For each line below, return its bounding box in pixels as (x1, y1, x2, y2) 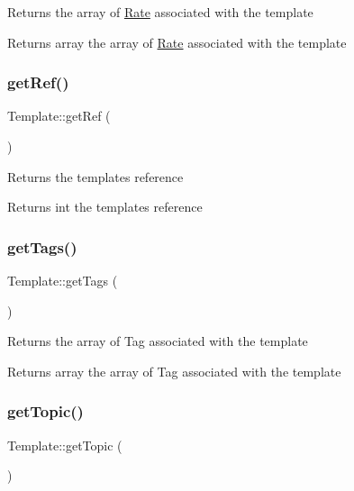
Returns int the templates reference (7, 197, 203, 216)
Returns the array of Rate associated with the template (7, 3, 313, 21)
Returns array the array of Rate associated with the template (7, 32, 347, 51)
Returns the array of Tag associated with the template (7, 332, 308, 350)
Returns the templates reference (7, 167, 184, 186)
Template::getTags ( (7, 271, 118, 289)
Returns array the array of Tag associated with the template (7, 361, 341, 380)
